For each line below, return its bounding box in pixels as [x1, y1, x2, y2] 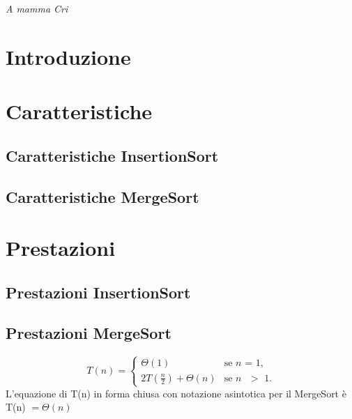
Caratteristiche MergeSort [6, 185, 199, 207]
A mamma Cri [6, 1, 68, 15]
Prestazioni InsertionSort [6, 281, 191, 303]
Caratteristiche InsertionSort [6, 144, 219, 166]
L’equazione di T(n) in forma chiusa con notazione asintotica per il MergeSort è [6, 386, 346, 400]
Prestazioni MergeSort [6, 322, 171, 344]
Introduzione [6, 42, 131, 70]
